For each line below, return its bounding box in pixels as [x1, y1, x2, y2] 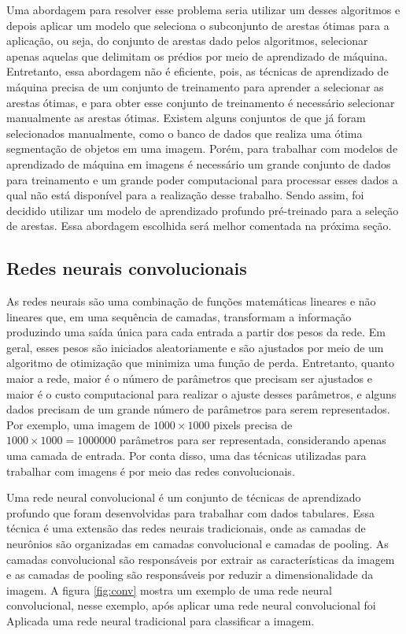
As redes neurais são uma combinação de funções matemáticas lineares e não [6, 293, 376, 310]
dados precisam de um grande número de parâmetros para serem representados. [6, 401, 390, 417]
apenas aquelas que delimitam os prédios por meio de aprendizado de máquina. [6, 47, 388, 64]
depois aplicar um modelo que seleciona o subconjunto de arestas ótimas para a [6, 17, 389, 33]
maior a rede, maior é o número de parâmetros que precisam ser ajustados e [6, 370, 372, 387]
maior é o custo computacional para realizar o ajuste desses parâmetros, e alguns [6, 385, 397, 402]
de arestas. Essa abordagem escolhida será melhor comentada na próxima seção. [6, 217, 392, 234]
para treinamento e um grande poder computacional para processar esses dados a [6, 171, 398, 187]
